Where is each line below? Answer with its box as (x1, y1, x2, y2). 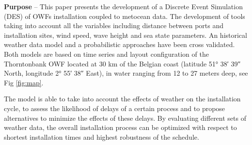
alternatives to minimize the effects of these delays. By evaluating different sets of (4, 113, 246, 123)
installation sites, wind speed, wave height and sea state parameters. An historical (4, 30, 247, 40)
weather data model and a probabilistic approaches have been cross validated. (4, 39, 235, 49)
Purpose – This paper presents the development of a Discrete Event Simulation (4, 1, 243, 11)
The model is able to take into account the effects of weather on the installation (4, 94, 241, 104)
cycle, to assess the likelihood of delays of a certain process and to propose (4, 103, 225, 113)
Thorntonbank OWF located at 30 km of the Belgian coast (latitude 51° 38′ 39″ (4, 58, 241, 68)
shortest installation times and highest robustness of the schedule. (4, 131, 199, 142)
